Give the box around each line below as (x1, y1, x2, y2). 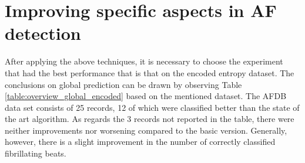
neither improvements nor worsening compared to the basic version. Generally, (5, 124, 287, 136)
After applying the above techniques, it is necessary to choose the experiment (5, 55, 283, 67)
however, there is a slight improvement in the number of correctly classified (5, 135, 276, 148)
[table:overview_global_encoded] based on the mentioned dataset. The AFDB (5, 90, 287, 102)
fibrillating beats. (5, 147, 66, 159)
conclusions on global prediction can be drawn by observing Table (5, 78, 242, 90)
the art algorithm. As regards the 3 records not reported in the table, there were (5, 113, 294, 125)
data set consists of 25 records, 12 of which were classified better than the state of (5, 101, 300, 113)
